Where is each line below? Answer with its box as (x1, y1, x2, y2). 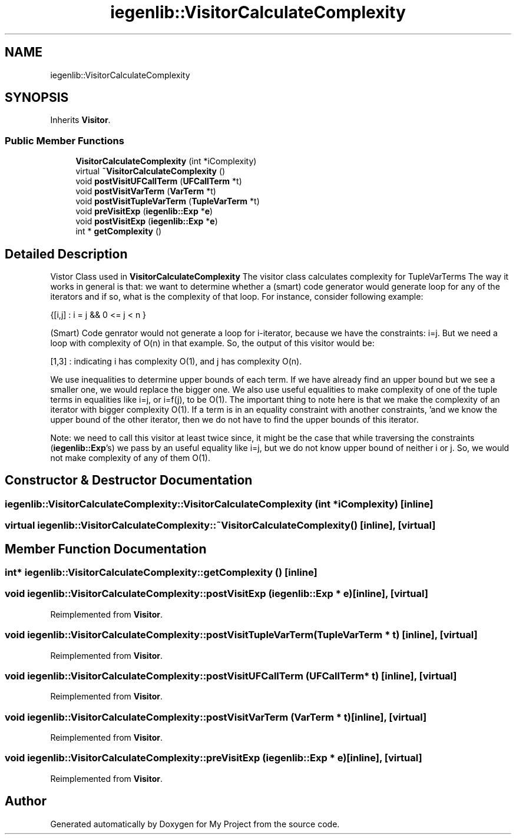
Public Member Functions (5, 134, 124, 147)
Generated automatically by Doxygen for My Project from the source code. (50, 818, 340, 829)
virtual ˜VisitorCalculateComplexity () (75, 166, 226, 177)
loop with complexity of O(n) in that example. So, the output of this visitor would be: (50, 338, 375, 349)
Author (5, 794, 47, 809)
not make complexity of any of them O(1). (50, 453, 210, 463)
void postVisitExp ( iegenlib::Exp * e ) (75, 216, 218, 227)
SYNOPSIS (5, 90, 69, 105)
